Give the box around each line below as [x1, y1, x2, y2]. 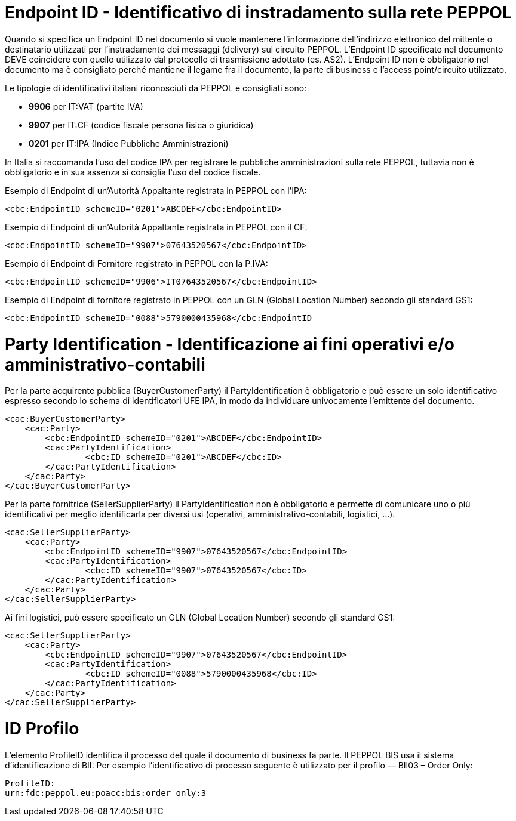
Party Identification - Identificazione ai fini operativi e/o [5, 334, 454, 354]
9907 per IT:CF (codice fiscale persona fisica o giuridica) [29, 119, 254, 130]
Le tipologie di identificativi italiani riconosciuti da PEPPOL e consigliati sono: [5, 82, 307, 93]
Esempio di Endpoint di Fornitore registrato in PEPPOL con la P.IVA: [5, 258, 268, 268]
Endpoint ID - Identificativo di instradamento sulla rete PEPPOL [5, 2, 512, 23]
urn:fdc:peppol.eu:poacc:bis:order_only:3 [5, 788, 207, 798]
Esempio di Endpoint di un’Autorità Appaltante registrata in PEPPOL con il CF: [5, 221, 308, 232]
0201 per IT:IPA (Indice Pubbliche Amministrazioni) [29, 138, 229, 149]
